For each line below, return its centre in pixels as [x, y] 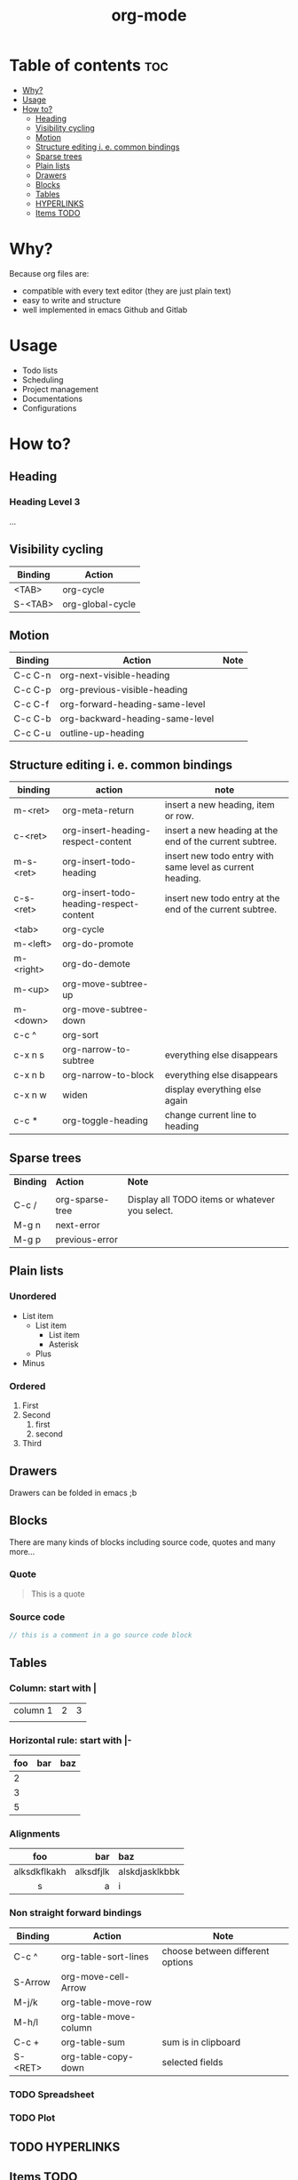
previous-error [86, 1239]
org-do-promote [98, 944]
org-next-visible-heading [115, 675]
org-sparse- [82, 1199]
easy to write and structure [71, 300]
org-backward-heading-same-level [137, 719]
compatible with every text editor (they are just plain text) [127, 291]
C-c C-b [32, 719]
